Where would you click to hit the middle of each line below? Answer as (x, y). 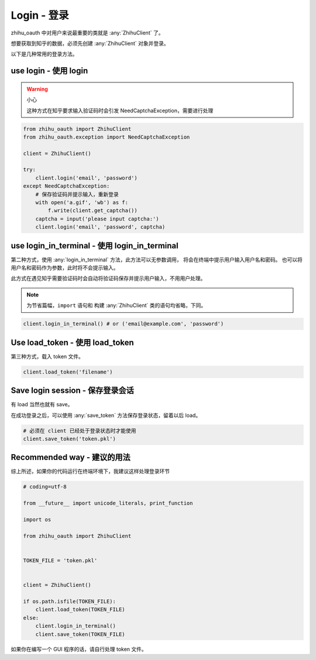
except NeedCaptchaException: (66, 186)
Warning (37, 89)
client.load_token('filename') (68, 372)
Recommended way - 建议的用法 (71, 457)
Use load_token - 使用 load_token (72, 342)
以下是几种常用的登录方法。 (44, 54)
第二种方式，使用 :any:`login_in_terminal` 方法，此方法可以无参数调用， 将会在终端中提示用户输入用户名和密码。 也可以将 (157, 260)
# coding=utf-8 (45, 487)
